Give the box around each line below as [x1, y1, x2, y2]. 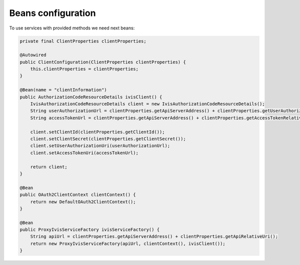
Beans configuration [9, 7, 96, 18]
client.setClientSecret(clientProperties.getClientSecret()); [30, 136, 186, 142]
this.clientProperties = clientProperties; [30, 66, 138, 72]
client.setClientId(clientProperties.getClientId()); [30, 129, 165, 135]
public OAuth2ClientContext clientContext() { [19, 192, 136, 198]
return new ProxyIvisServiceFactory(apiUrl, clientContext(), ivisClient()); [30, 241, 226, 247]
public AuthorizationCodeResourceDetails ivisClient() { [19, 94, 162, 100]
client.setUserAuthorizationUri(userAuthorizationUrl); [30, 143, 170, 149]
